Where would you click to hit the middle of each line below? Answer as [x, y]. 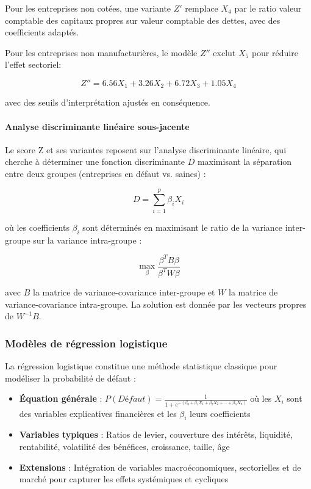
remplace [202, 8]
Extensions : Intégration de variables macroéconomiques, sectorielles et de [160, 467]
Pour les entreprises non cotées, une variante [88, 8]
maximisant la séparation [245, 161]
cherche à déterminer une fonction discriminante [95, 161]
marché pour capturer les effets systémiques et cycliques [124, 479]
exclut [224, 52]
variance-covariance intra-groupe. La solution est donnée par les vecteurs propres [156, 304]
